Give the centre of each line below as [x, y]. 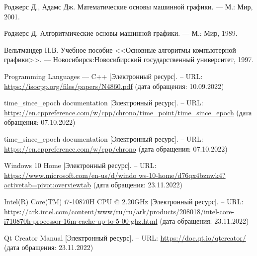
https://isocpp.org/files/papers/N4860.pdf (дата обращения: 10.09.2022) [114, 86]
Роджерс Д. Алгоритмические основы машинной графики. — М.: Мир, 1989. [121, 33]
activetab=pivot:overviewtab [48, 185]
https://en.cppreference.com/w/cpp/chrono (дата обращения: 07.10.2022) [116, 148]
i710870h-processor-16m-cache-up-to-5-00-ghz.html [81, 221]
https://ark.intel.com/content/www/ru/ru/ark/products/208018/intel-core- [119, 211]
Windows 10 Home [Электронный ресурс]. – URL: [80, 165]
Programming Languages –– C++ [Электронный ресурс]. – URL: [103, 76]
